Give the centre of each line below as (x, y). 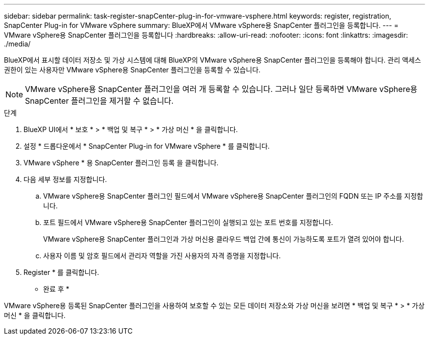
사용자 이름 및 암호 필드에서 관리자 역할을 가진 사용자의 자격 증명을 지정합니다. (162, 256)
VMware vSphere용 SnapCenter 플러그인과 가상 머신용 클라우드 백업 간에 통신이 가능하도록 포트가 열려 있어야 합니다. (224, 239)
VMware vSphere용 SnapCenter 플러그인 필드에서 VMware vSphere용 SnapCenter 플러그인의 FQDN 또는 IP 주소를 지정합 (233, 196)
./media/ (17, 44)
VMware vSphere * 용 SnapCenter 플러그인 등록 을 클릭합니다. (121, 163)
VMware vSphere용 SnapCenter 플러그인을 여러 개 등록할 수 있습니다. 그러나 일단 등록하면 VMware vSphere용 (221, 89)
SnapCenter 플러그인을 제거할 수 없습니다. (99, 101)
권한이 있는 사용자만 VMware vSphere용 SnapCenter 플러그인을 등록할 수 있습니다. (132, 70)
